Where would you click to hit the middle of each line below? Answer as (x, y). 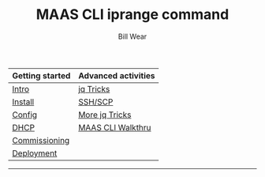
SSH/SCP (96, 102)
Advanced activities (117, 75)
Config (25, 115)
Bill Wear (132, 36)
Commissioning (41, 140)
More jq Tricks (105, 115)
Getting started (41, 75)
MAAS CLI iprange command (132, 15)
